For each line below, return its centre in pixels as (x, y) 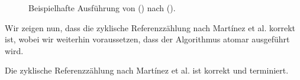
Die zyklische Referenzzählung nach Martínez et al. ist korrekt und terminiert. (147, 70)
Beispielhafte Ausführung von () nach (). (102, 7)
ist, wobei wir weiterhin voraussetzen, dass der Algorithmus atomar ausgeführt (147, 39)
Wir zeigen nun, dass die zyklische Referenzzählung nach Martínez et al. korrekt (150, 27)
